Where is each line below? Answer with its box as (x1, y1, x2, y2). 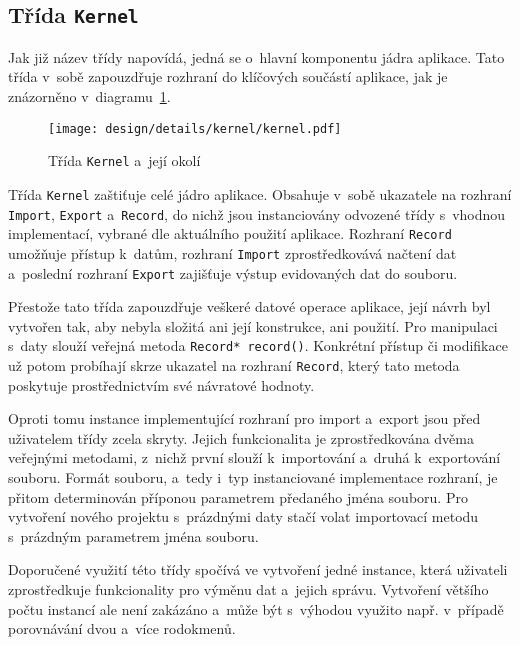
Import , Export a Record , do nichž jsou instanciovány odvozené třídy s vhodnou (8, 203, 506, 224)
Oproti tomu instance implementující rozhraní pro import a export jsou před (8, 408, 481, 429)
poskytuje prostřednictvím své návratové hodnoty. (8, 374, 315, 395)
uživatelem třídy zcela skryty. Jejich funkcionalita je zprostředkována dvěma (8, 427, 475, 448)
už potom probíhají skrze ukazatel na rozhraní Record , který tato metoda (8, 355, 460, 375)
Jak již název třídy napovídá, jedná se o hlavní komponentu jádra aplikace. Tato (8, 46, 505, 67)
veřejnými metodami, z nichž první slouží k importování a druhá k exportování (8, 447, 501, 468)
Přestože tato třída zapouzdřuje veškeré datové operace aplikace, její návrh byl (8, 296, 491, 317)
